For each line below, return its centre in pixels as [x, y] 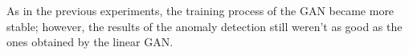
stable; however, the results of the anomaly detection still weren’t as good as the [204, 26]
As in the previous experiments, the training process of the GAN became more [200, 10]
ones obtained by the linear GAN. [90, 42]
